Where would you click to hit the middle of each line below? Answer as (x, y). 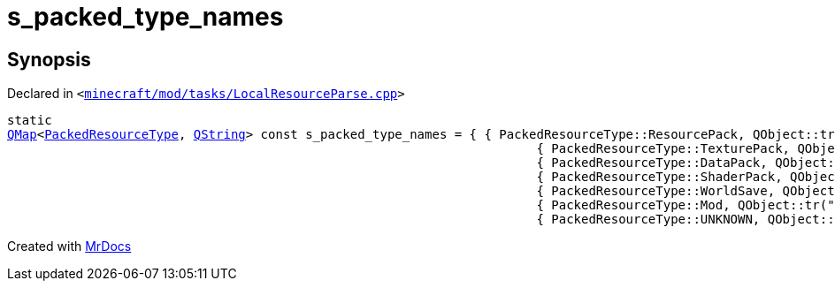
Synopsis (49, 59)
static (30, 121)
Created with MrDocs (69, 246)
